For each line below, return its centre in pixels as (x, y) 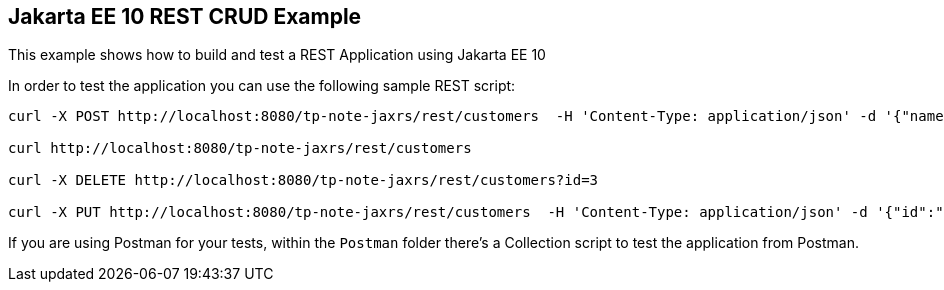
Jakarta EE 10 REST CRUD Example (185, 16)
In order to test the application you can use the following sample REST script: (262, 86)
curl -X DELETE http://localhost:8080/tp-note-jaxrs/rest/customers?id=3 (303, 180)
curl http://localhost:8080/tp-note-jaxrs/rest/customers (240, 148)
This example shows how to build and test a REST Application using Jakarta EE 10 (277, 55)
